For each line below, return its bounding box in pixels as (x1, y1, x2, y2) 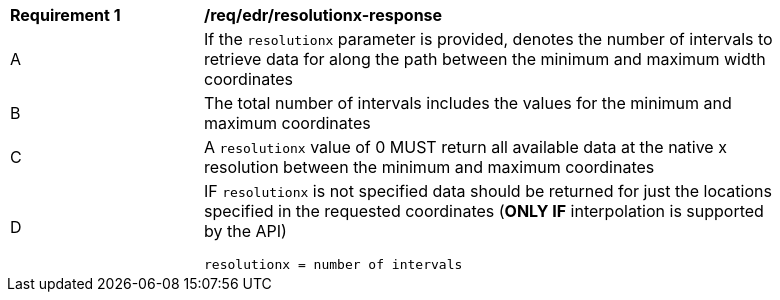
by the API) (204, 221, 287, 241)
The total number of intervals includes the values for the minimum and (204, 93, 732, 113)
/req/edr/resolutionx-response (204, 5, 443, 25)
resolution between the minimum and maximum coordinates (204, 157, 655, 177)
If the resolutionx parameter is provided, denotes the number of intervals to (204, 29, 773, 49)
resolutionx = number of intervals (204, 257, 463, 272)
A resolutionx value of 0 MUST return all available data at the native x (204, 137, 727, 157)
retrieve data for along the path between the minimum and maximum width (204, 49, 766, 69)
